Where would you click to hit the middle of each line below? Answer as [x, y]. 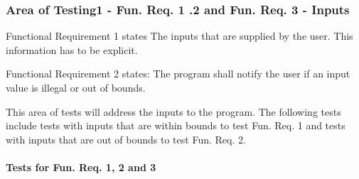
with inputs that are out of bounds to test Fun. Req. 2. [126, 139]
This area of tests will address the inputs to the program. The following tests [173, 111]
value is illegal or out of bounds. [76, 87]
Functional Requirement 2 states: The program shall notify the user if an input [178, 74]
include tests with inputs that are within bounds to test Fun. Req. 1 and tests [176, 125]
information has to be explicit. [72, 49]
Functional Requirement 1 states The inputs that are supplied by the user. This [179, 36]
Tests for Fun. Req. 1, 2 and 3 [81, 167]
